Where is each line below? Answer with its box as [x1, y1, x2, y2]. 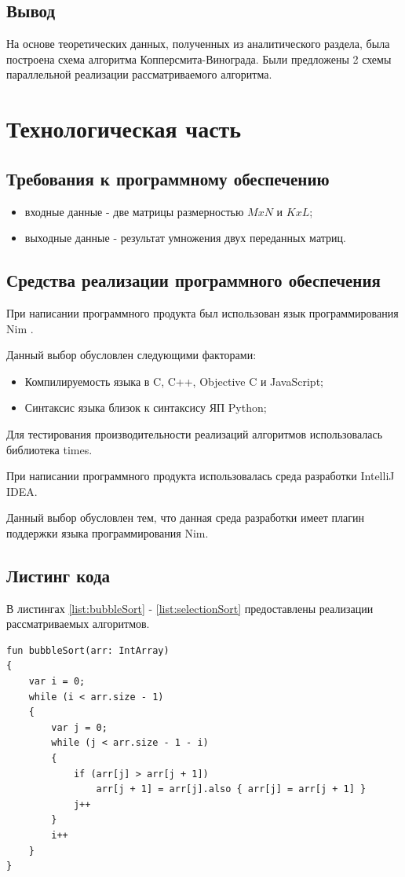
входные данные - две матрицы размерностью [24, 203, 244, 219]
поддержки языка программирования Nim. [6, 524, 209, 541]
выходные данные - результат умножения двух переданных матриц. [24, 229, 346, 246]
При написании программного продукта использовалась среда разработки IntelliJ [6, 468, 395, 484]
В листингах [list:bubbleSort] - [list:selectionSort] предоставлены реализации [6, 600, 374, 616]
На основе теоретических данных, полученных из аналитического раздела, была [6, 35, 390, 52]
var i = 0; [28, 676, 86, 688]
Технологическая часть [6, 112, 242, 145]
